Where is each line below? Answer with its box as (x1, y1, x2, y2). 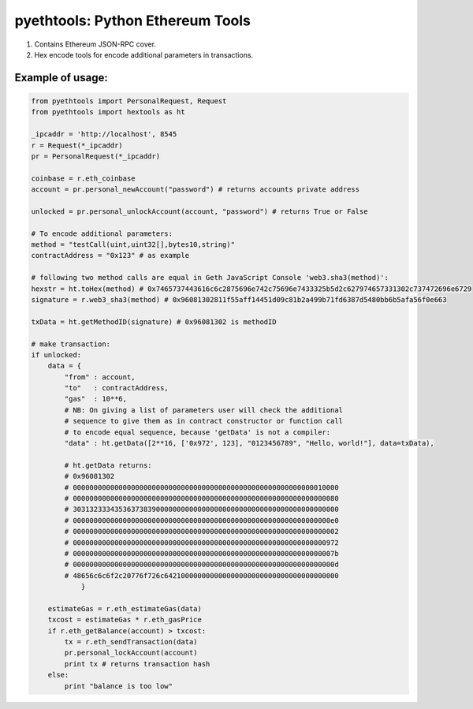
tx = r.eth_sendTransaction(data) (64, 637, 198, 647)
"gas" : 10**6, (64, 394, 128, 404)
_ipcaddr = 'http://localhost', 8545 (31, 130, 177, 139)
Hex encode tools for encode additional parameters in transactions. (34, 50, 254, 59)
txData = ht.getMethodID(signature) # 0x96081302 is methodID (31, 317, 277, 327)
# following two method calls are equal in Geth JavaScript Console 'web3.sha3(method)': (31, 273, 389, 282)
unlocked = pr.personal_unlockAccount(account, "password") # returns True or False (31, 207, 368, 216)
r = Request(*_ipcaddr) (31, 140, 124, 150)
